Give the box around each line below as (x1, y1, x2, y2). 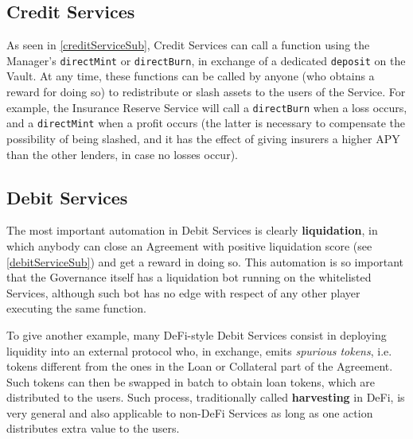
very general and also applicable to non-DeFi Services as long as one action (6, 404, 373, 421)
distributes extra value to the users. (6, 420, 180, 437)
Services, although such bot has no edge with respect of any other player (6, 284, 360, 301)
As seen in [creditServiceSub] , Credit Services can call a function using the (6, 37, 370, 53)
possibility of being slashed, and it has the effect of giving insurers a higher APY (6, 130, 400, 146)
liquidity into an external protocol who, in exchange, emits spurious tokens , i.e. (6, 342, 392, 359)
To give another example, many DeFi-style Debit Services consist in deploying (6, 326, 387, 343)
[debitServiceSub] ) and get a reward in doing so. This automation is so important (6, 253, 404, 270)
